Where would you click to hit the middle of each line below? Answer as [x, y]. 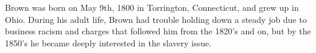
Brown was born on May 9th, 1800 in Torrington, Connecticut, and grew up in [152, 7]
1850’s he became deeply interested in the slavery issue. [108, 42]
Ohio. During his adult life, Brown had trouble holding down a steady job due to [156, 19]
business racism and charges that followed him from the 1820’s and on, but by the [158, 31]
